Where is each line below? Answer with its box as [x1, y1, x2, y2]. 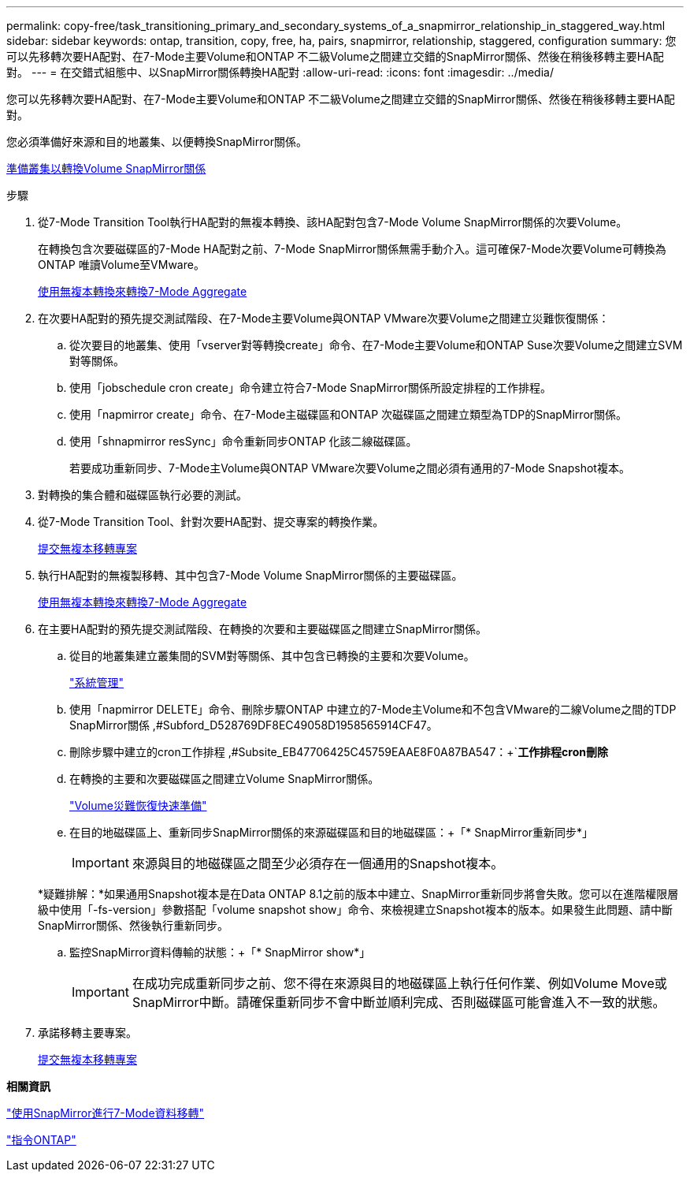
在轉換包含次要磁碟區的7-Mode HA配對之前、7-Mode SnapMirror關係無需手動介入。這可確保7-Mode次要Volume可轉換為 [38, 242, 666, 255]
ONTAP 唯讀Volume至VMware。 [38, 258, 205, 271]
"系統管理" [69, 676, 124, 689]
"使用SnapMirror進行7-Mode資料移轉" [6, 1106, 205, 1120]
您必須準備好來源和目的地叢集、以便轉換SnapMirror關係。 [6, 135, 307, 148]
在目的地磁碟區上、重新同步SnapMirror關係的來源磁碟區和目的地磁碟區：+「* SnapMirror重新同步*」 [69, 826, 594, 839]
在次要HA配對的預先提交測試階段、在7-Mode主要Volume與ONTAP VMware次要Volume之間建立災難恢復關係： [38, 311, 610, 325]
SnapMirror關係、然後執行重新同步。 [38, 919, 228, 932]
